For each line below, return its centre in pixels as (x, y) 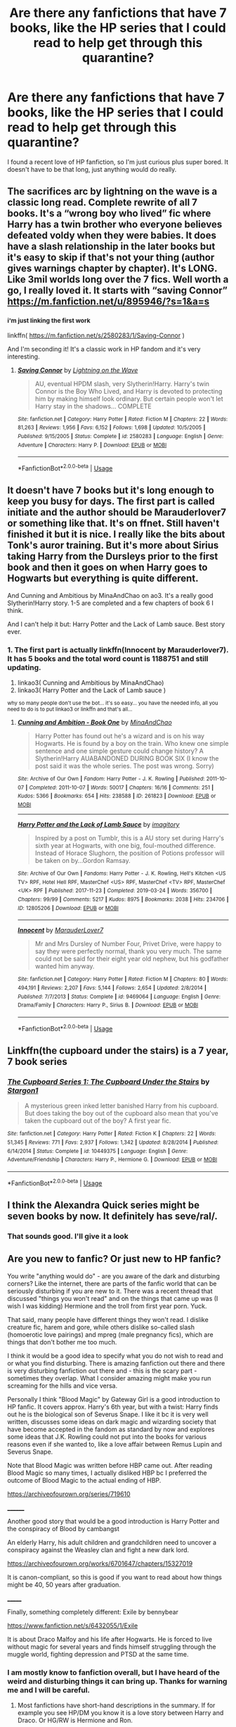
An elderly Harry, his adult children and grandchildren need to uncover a (112, 1542)
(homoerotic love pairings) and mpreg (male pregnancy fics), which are (110, 1334)
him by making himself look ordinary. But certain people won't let (129, 399)
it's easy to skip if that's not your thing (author (111, 257)
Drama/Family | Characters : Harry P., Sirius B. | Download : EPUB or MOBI (108, 1005)
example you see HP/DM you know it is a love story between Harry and (120, 1712)
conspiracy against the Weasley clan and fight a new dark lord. (98, 1550)
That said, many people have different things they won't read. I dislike (108, 1319)
